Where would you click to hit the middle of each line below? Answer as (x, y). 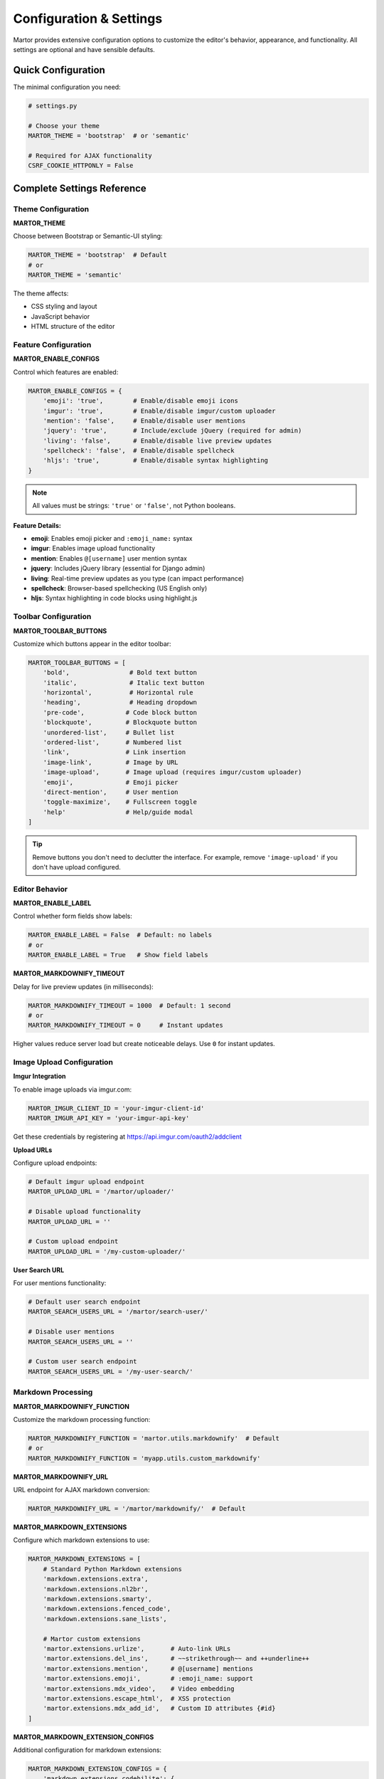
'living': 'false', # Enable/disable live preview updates (158, 440)
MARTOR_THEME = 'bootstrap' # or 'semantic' (109, 136)
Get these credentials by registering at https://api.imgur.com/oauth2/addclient (127, 1137)
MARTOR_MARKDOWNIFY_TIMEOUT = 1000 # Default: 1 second (129, 1005)
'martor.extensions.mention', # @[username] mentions (148, 1668)
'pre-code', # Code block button (120, 712)
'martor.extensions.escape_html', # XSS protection (137, 1698)
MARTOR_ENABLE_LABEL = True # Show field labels (118, 955)
